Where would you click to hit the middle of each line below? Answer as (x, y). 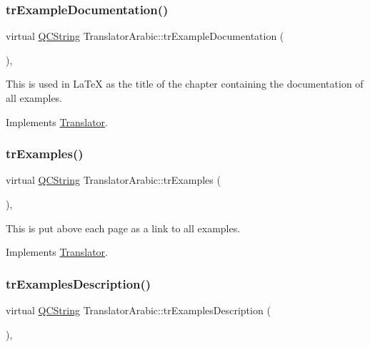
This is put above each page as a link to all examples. (123, 228)
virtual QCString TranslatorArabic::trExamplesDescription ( (138, 310)
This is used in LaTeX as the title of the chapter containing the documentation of (185, 84)
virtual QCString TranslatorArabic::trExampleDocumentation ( (145, 36)
